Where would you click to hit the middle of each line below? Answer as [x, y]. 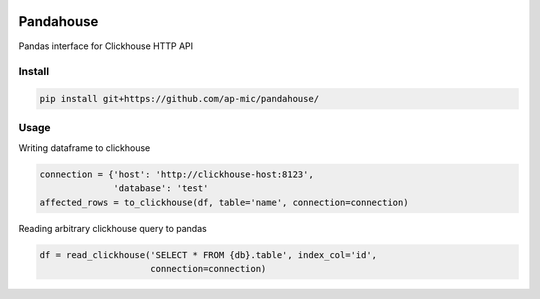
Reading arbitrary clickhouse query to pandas [112, 228]
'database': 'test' [161, 188]
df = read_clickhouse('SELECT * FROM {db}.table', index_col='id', [208, 254]
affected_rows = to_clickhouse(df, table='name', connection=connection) [224, 202]
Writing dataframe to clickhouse [84, 147]
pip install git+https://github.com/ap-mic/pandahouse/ [179, 99]
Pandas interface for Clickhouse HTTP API [106, 46]
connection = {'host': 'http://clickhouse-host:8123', [176, 174]
